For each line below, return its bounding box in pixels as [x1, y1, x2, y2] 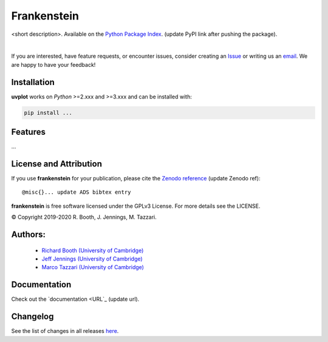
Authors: [11, 230, 46, 239]
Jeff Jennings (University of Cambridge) [41, 255, 143, 262]
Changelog [11, 312, 54, 322]
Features [11, 127, 46, 137]
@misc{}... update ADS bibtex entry [22, 189, 131, 196]
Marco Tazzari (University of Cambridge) [41, 264, 144, 271]
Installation [11, 77, 55, 87]
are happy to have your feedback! [11, 61, 96, 68]
